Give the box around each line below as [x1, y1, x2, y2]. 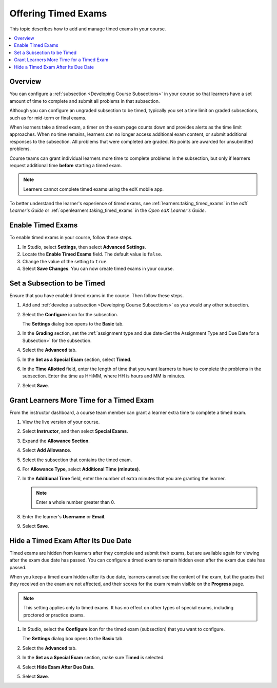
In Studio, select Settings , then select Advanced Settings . [22, 244, 146, 250]
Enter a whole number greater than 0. [36, 499, 115, 505]
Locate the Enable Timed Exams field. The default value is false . [22, 251, 163, 257]
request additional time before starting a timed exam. [9, 162, 122, 168]
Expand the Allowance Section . [22, 438, 90, 444]
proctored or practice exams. [23, 612, 85, 618]
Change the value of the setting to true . [22, 258, 108, 264]
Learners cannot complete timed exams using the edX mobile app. [23, 186, 164, 192]
